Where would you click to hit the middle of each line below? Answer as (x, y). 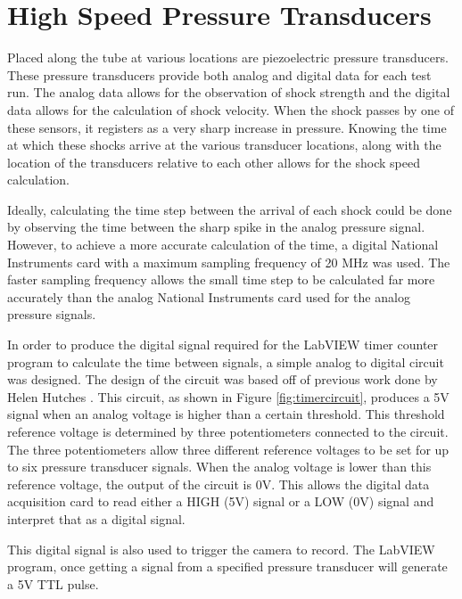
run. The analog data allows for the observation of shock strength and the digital (229, 92)
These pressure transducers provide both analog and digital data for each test (219, 74)
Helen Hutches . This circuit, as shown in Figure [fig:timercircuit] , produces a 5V (228, 396)
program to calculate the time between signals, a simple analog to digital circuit (226, 361)
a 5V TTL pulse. (53, 583)
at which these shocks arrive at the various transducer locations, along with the (224, 145)
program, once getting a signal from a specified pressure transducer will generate (227, 566)
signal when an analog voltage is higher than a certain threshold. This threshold (226, 414)
